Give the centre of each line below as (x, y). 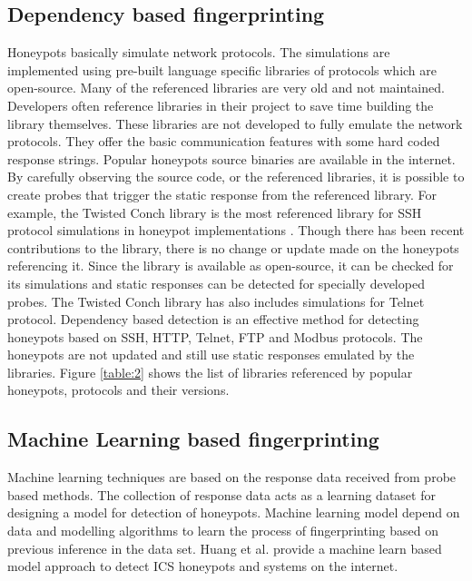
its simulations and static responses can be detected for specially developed (216, 283)
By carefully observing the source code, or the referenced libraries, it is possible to (236, 177)
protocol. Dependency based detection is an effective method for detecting (213, 319)
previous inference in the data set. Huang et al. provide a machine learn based (225, 548)
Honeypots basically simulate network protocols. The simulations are (199, 52)
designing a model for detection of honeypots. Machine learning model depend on (234, 512)
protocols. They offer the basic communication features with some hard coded (224, 141)
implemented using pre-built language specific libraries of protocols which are (222, 69)
